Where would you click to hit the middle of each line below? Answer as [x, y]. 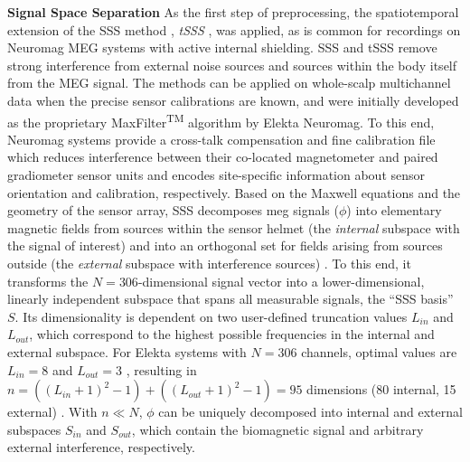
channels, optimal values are [379, 351]
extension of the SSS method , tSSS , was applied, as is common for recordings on [234, 29]
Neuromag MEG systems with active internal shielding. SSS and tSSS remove [222, 47]
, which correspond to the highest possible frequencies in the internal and [232, 334]
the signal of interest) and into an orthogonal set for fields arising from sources [225, 245]
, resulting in [161, 369]
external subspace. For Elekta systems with [127, 351]
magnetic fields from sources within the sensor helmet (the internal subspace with [234, 227]
